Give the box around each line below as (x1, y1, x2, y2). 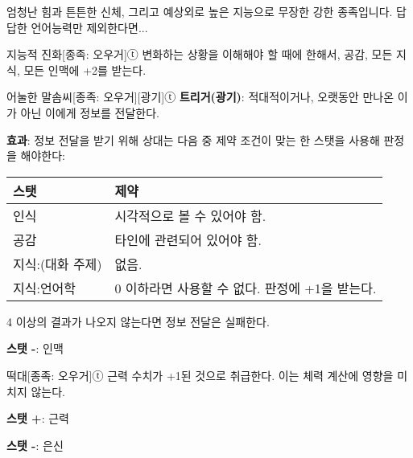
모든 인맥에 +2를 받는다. (23, 61, 147, 78)
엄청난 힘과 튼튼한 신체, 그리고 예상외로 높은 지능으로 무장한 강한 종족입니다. (6, 3, 393, 19)
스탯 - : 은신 (6, 436, 64, 453)
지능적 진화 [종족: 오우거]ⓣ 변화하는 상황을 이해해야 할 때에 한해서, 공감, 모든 (6, 46, 393, 63)
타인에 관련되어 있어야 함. (114, 230, 262, 249)
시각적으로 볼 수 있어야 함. (114, 206, 266, 225)
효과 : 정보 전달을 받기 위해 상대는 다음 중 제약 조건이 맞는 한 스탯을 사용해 (6, 131, 380, 148)
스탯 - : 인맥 (6, 340, 64, 357)
